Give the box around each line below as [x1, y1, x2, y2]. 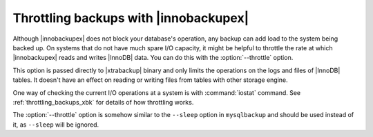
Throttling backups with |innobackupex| [12, 10, 249, 25]
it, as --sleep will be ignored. [12, 120, 99, 129]
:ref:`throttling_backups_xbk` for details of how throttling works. [12, 98, 194, 106]
